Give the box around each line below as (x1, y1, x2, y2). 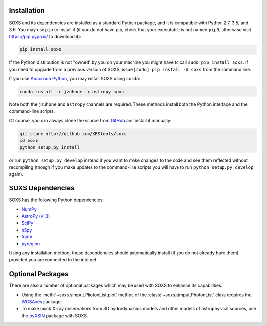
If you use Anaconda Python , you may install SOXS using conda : (9, 76, 141, 82)
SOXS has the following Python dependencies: (9, 197, 104, 203)
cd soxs (19, 138, 38, 143)
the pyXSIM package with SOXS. (21, 312, 88, 319)
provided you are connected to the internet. (9, 257, 98, 263)
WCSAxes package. (21, 299, 62, 305)
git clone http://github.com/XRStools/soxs (19, 131, 127, 136)
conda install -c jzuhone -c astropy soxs (19, 89, 124, 94)
